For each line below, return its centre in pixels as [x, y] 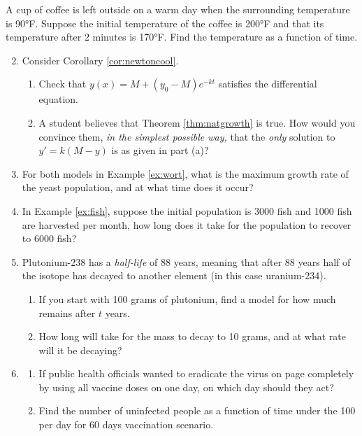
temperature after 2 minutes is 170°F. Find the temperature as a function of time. [182, 37]
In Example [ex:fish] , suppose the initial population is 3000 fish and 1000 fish [187, 210]
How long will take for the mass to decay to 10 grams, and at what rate [192, 336]
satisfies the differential [268, 84]
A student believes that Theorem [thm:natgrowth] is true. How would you [197, 122]
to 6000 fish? [49, 238]
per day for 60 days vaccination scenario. [126, 424]
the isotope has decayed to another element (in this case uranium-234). [174, 275]
